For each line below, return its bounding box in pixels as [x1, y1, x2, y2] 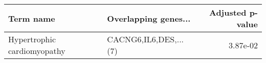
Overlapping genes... [107, 12, 191, 24]
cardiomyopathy [8, 45, 65, 56]
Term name [8, 12, 55, 24]
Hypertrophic [8, 33, 56, 45]
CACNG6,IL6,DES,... [107, 33, 184, 45]
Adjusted [209, 7, 247, 18]
